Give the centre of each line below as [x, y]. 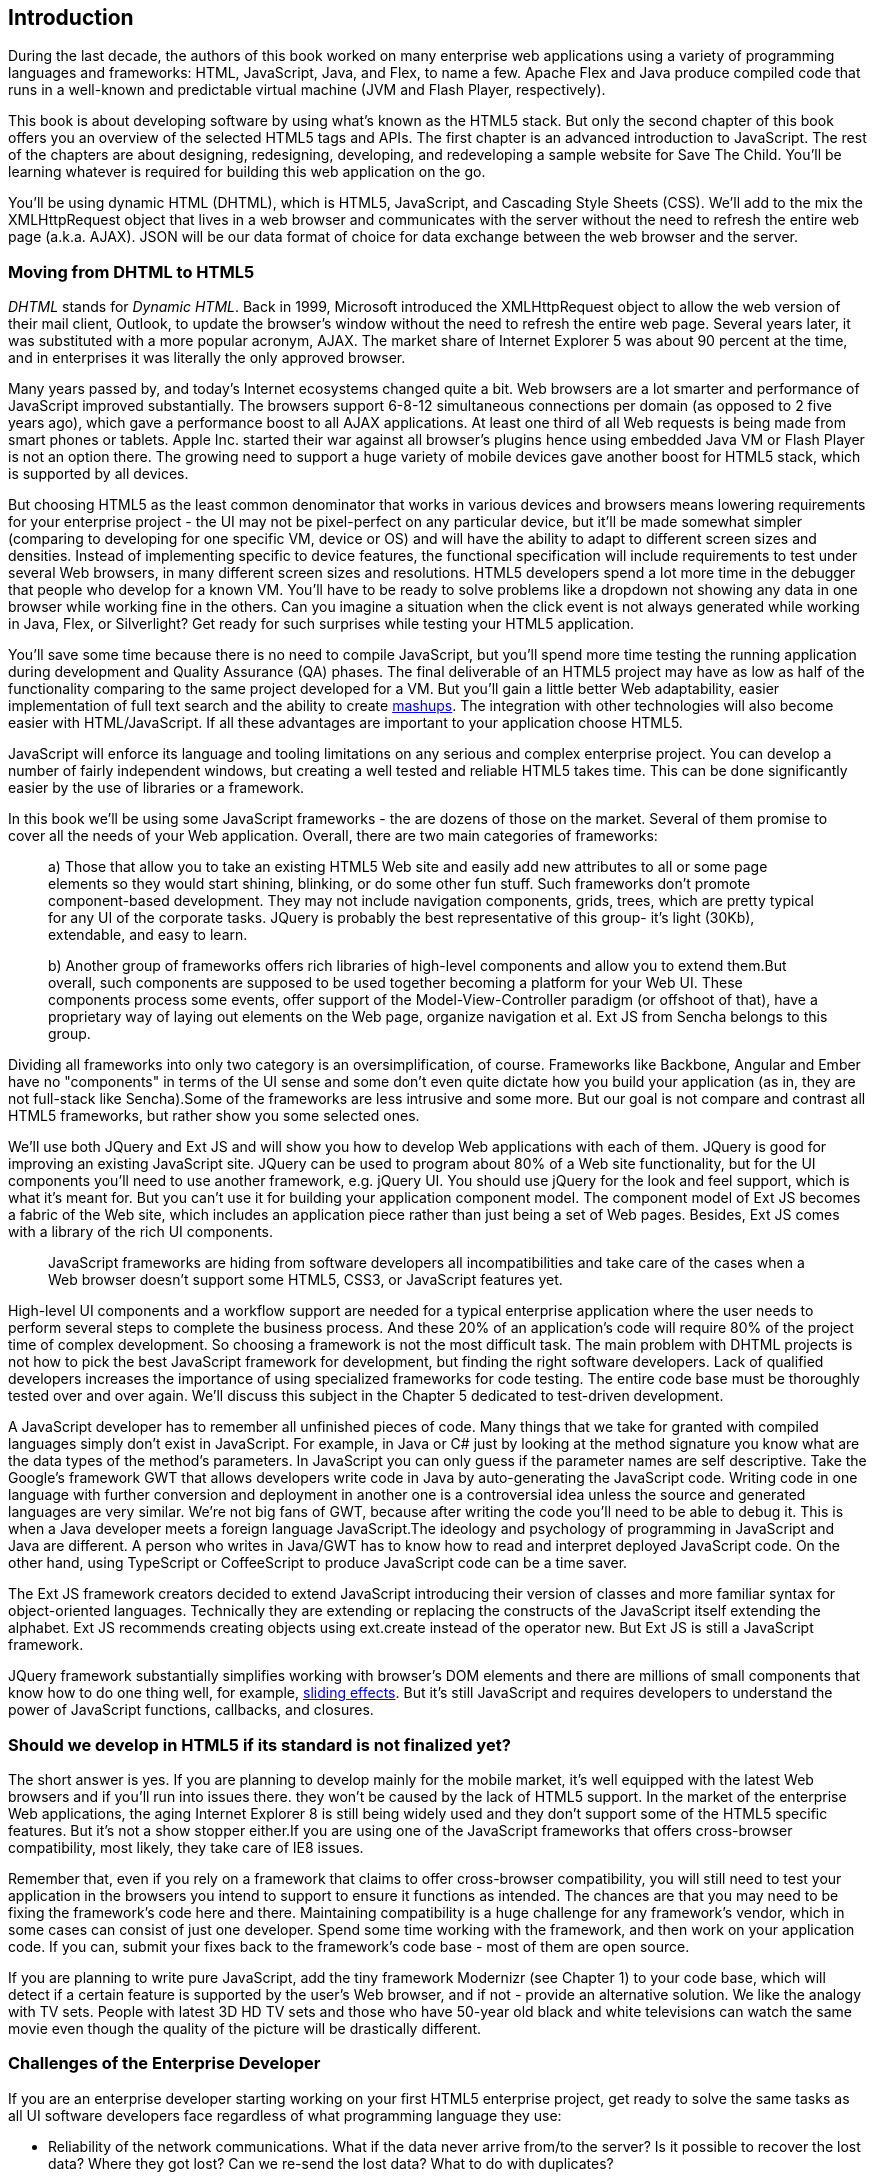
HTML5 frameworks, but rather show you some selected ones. [214, 1116]
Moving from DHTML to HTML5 [131, 271]
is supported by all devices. [98, 474]
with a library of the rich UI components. [141, 1232]
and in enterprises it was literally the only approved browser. [207, 358]
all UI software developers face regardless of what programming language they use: [285, 2115]
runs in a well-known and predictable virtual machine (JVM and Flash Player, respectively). [307, 90]
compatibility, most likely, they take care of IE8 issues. [186, 1847]
